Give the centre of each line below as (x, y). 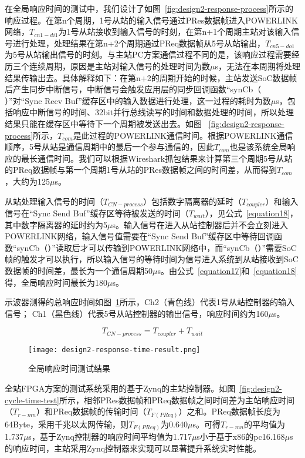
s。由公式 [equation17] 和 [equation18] (227, 270)
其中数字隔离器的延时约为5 (56, 224)
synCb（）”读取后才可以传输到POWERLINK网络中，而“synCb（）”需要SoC (157, 247)
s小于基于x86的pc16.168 (241, 437)
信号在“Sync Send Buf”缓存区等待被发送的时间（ (97, 213)
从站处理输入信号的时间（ (54, 201)
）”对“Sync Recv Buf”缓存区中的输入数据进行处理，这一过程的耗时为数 (138, 100)
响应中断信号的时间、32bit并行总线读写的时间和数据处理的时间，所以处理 (153, 112)
